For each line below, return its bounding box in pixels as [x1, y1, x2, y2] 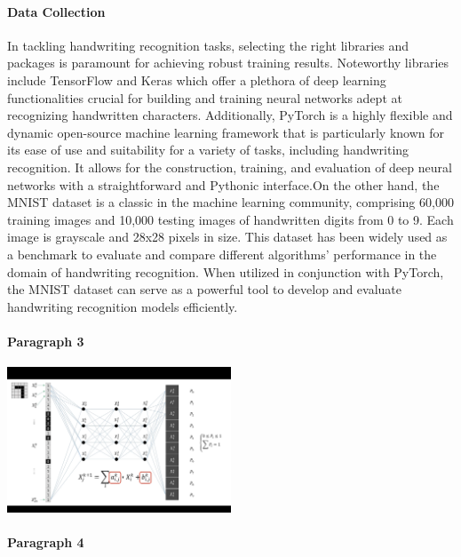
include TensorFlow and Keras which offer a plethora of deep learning [7, 70, 386, 89]
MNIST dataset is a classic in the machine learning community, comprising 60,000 [7, 193, 454, 211]
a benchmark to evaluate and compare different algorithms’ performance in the [7, 244, 437, 263]
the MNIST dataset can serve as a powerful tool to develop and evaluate [7, 280, 401, 298]
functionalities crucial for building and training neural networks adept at [7, 88, 402, 107]
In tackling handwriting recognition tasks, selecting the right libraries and [7, 36, 409, 54]
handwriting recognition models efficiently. [7, 297, 238, 315]
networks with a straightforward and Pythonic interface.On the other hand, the [7, 175, 440, 194]
